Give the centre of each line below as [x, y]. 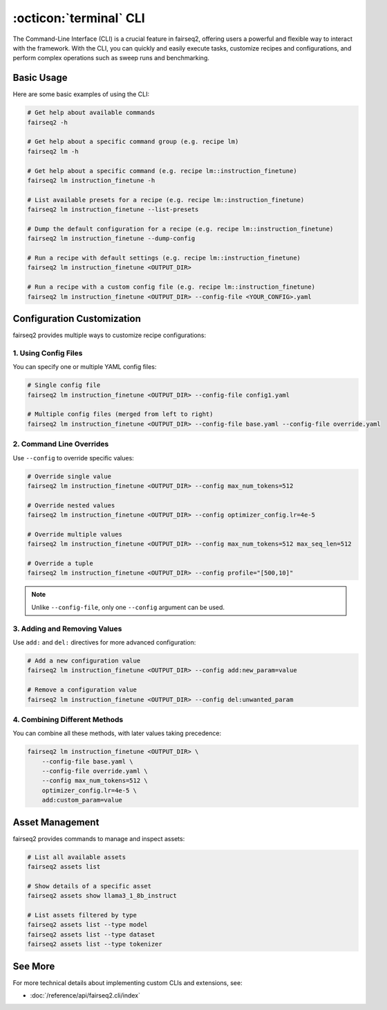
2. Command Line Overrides [61, 444]
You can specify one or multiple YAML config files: [85, 367]
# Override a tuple [60, 563]
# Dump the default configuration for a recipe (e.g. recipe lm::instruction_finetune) [180, 229]
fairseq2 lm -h [53, 151]
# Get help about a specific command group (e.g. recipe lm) [133, 142]
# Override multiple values [75, 534]
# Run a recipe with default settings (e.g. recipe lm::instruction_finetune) [164, 258]
